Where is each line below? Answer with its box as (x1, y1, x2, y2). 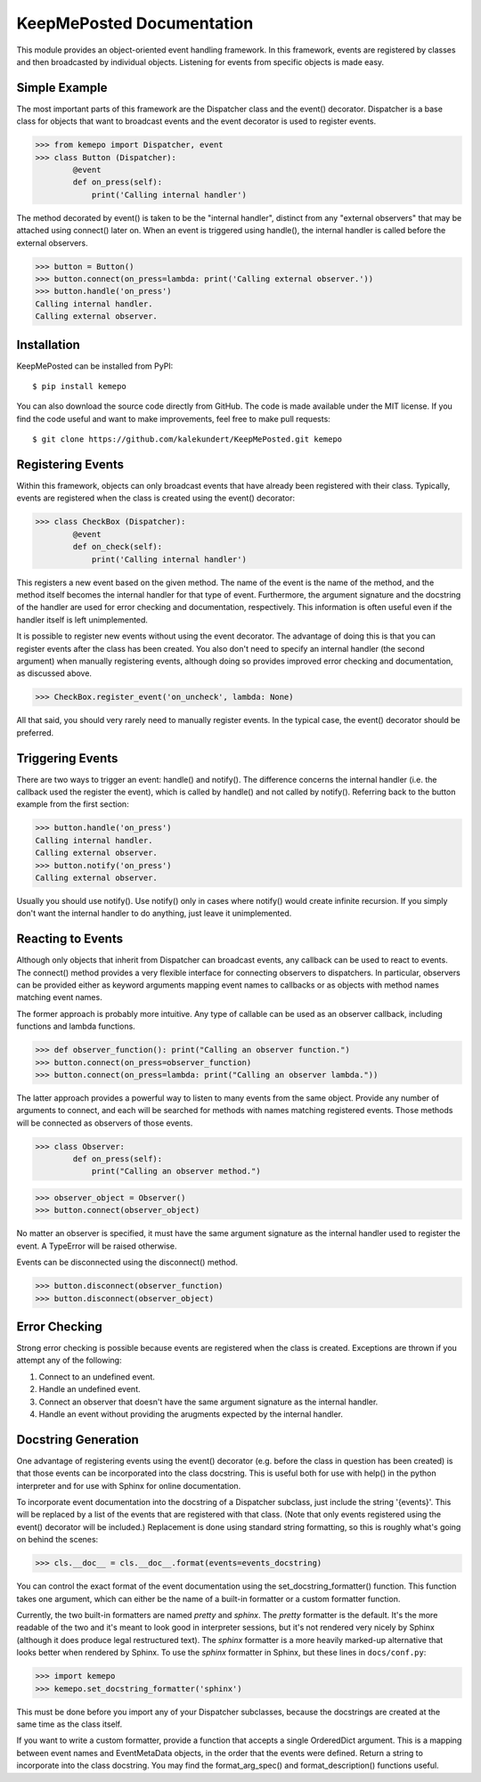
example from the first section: (16, 799, 129, 810)
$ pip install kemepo (32, 381, 126, 391)
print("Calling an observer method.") (91, 1167, 262, 1176)
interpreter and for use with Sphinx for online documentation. (16, 1480, 241, 1491)
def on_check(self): (72, 541, 163, 552)
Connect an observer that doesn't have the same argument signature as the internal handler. (38, 1396, 379, 1407)
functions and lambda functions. (16, 1021, 135, 1032)
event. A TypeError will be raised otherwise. (16, 1241, 177, 1251)
